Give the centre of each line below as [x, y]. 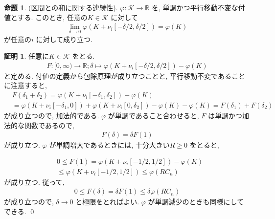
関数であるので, [49, 125]
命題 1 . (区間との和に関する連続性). [61, 7]
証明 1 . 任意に [26, 56]
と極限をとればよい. [107, 202]
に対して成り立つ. [64, 39]
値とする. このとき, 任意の [46, 17]
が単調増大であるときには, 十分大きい [109, 145]
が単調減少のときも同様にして [196, 202]
